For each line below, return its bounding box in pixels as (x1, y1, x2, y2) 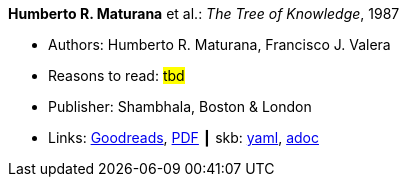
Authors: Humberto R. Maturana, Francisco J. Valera (48, 36, 391, 53)
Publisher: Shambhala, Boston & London (48, 98, 312, 115)
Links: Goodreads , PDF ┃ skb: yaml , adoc (48, 129, 319, 146)
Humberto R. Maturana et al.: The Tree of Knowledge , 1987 (8, 5, 400, 22)
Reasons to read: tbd (48, 67, 185, 84)
